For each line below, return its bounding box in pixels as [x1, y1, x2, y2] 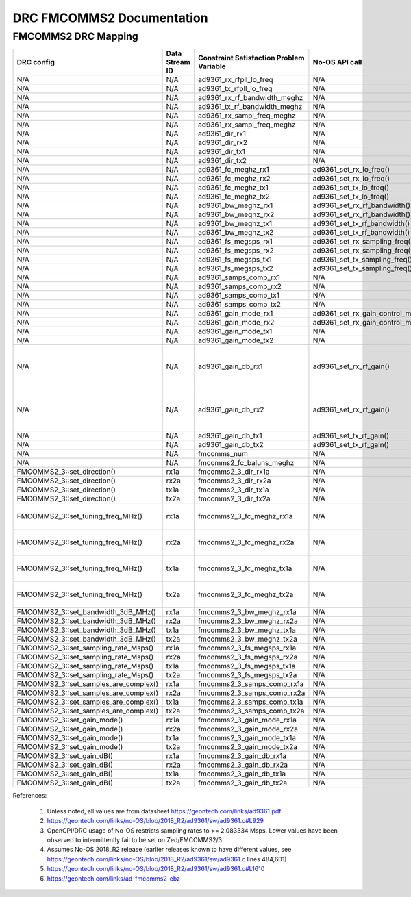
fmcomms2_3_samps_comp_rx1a [197, 679, 304, 689]
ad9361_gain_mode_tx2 [197, 336, 274, 345]
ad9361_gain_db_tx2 [197, 440, 264, 450]
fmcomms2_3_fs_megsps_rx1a [197, 644, 297, 653]
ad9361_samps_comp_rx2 [197, 281, 282, 291]
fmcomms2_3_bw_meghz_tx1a [197, 625, 296, 635]
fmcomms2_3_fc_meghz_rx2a [197, 538, 295, 547]
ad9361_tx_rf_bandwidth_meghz [197, 102, 303, 112]
